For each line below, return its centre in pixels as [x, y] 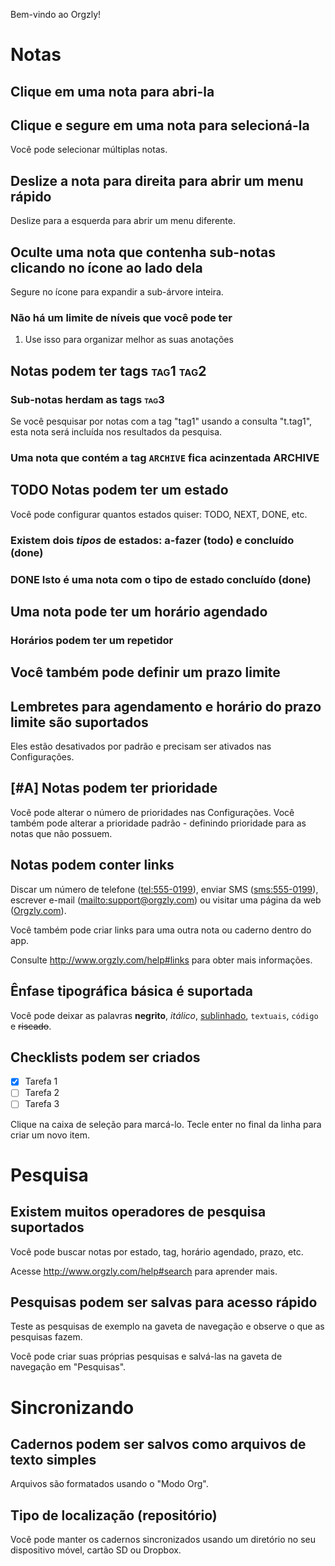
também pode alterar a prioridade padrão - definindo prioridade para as [158, 823]
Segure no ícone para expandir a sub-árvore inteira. [117, 292]
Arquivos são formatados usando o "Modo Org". [109, 1484]
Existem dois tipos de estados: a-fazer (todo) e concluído [152, 540]
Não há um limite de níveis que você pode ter [121, 317]
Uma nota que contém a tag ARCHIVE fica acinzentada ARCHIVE [165, 457]
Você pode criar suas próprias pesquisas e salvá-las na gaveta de [146, 1356]
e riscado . [31, 1026]
